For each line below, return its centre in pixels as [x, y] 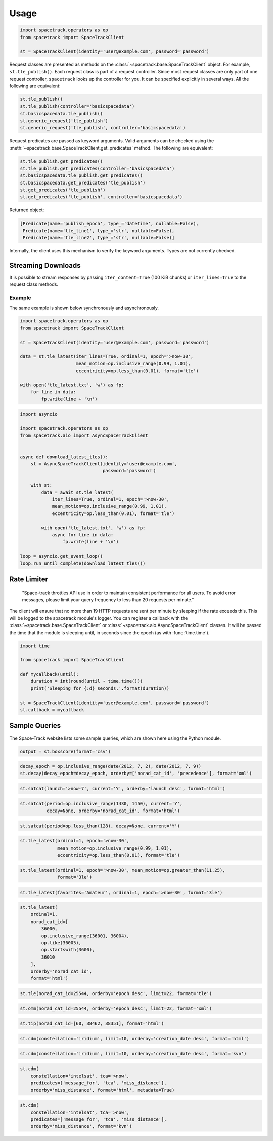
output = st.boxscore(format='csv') [65, 751]
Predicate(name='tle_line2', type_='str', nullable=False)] [99, 238]
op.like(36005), [61, 943]
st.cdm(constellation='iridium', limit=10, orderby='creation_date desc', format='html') [135, 1039]
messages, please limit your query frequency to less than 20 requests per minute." [108, 599]
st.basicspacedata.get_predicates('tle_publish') [83, 183]
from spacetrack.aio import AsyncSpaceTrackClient [84, 435]
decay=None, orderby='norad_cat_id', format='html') [113, 811]
